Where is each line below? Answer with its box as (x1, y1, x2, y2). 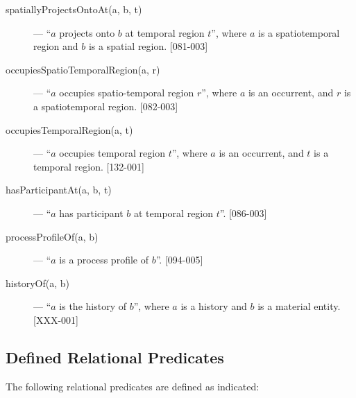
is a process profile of (59, 252, 149, 267)
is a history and (180, 299, 247, 313)
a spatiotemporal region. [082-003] (33, 98, 178, 113)
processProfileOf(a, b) (6, 229, 99, 243)
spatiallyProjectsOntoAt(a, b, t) (6, 2, 142, 16)
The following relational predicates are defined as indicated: (6, 379, 260, 393)
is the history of (59, 299, 126, 313)
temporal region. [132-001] (33, 159, 144, 173)
